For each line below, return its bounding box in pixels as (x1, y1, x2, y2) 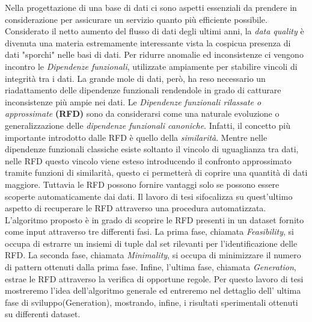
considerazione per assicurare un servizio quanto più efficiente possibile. (5, 13, 268, 25)
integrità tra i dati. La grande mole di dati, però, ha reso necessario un (5, 72, 266, 84)
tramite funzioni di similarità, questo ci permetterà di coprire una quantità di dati (5, 166, 308, 179)
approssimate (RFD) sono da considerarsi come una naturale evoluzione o (5, 107, 280, 120)
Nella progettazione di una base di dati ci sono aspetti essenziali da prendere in (5, 1, 297, 13)
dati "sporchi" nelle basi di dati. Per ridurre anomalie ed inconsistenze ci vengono (5, 48, 304, 61)
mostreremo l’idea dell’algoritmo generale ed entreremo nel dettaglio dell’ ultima (5, 284, 301, 297)
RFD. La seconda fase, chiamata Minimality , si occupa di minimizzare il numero (5, 249, 301, 261)
